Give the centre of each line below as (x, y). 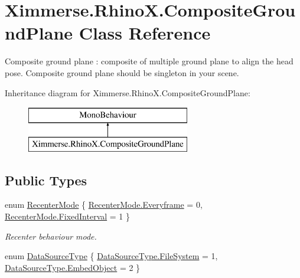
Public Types (46, 180)
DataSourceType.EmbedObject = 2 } (73, 267)
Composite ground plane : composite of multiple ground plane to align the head (149, 61)
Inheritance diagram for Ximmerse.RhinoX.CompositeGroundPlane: (128, 92)
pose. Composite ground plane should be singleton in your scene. (122, 72)
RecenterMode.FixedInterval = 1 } (68, 216)
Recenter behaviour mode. (51, 236)
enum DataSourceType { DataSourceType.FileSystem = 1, (111, 256)
